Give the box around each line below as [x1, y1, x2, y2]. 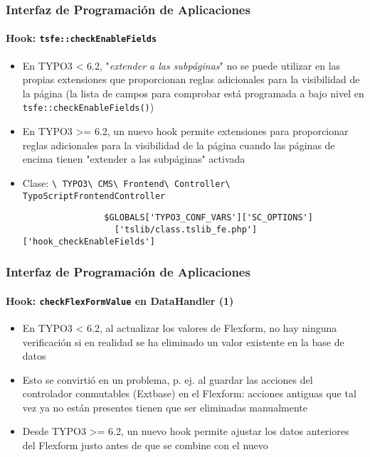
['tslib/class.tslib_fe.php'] [114, 224, 258, 235]
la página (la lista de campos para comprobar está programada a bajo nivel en [22, 85, 364, 100]
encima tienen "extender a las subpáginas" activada [22, 151, 245, 166]
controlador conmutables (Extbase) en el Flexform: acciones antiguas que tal [22, 386, 356, 401]
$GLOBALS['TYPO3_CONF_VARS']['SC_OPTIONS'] [104, 213, 313, 223]
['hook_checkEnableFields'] [22, 236, 155, 247]
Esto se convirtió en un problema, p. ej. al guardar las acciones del [22, 372, 313, 387]
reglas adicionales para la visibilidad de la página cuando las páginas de [22, 137, 335, 152]
